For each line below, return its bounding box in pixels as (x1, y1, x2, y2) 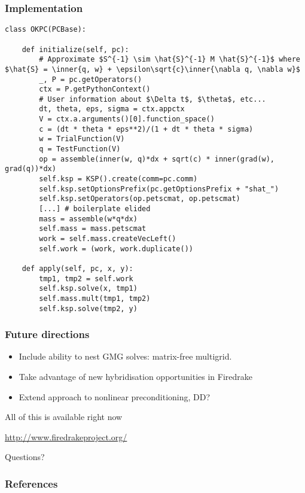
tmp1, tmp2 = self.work (39, 274, 133, 283)
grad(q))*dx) (5, 165, 56, 174)
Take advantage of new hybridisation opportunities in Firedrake (19, 370, 253, 383)
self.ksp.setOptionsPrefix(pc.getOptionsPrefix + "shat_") (39, 184, 279, 193)
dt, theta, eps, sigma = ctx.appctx (39, 105, 185, 114)
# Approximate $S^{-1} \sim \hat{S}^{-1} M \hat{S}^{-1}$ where (39, 55, 300, 64)
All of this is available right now (5, 410, 123, 423)
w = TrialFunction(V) (39, 135, 125, 144)
